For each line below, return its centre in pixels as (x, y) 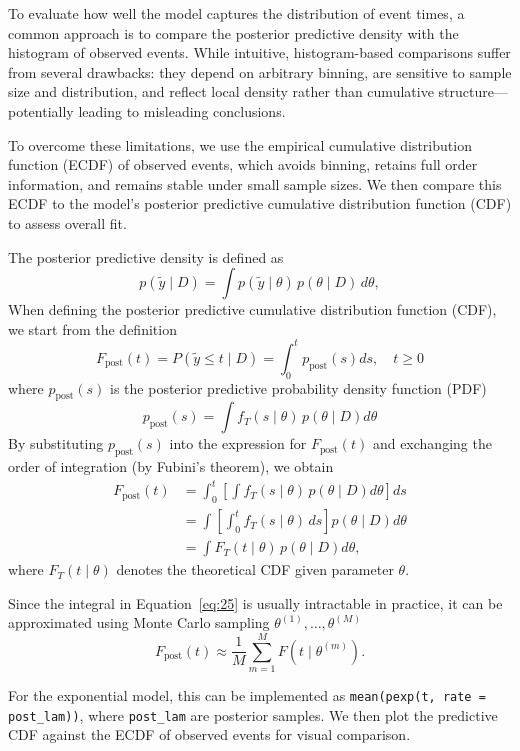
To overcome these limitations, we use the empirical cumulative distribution (240, 144)
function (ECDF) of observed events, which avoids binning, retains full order (243, 164)
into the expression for (238, 443)
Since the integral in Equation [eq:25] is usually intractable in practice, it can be (255, 602)
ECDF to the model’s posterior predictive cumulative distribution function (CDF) (260, 203)
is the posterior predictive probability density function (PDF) (298, 387)
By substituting (56, 443)
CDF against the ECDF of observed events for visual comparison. (209, 734)
